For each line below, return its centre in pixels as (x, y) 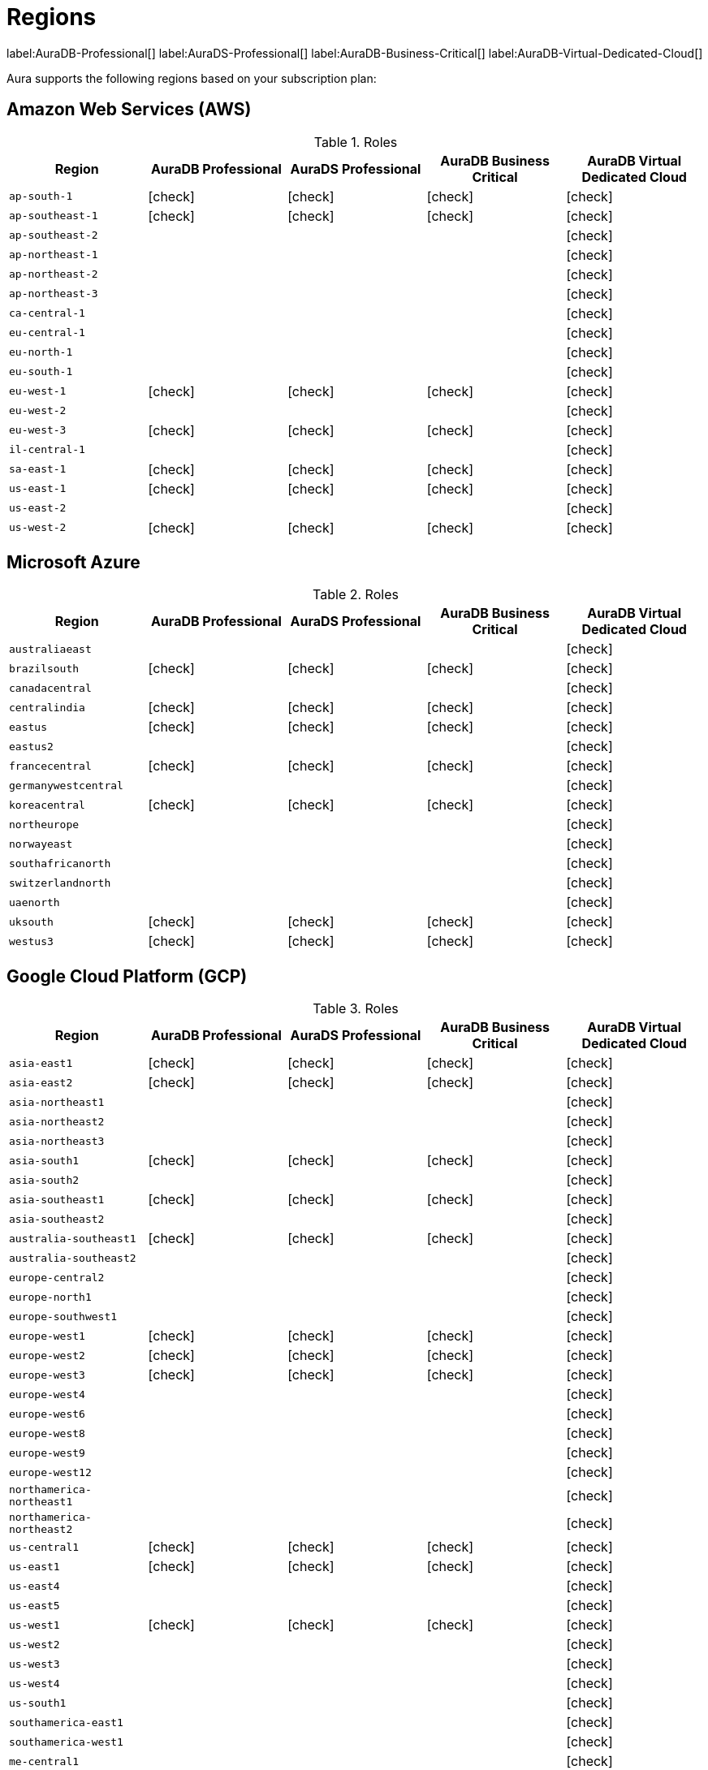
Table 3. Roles (356, 1009)
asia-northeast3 (57, 1141)
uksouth (31, 922)
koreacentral (47, 805)
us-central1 (44, 1547)
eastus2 (31, 746)
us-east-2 (38, 508)
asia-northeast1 (57, 1102)
